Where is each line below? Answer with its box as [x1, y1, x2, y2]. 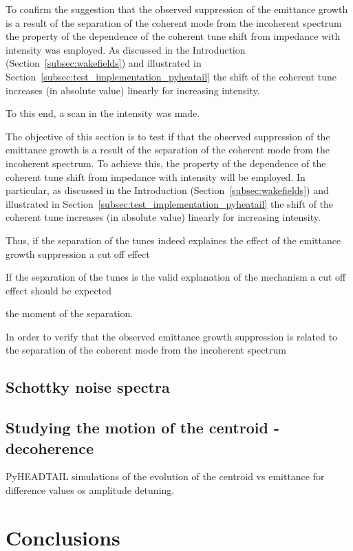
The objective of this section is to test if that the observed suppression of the [6, 129, 330, 143]
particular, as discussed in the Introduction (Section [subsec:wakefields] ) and [6, 183, 329, 197]
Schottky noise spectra [6, 376, 170, 398]
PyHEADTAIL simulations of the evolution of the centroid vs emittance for [6, 469, 325, 484]
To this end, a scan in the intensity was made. [6, 106, 200, 120]
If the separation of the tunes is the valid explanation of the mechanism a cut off [6, 270, 346, 284]
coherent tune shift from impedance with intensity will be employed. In [6, 169, 306, 184]
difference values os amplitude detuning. [6, 483, 175, 497]
